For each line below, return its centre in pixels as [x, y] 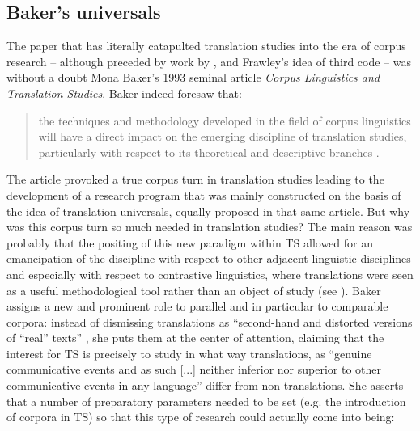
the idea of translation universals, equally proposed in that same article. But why [208, 211]
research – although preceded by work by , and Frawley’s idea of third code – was [209, 61]
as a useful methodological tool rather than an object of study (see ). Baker [194, 290]
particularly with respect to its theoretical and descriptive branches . [209, 152]
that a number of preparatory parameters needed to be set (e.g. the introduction [206, 401]
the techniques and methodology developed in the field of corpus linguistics [225, 120]
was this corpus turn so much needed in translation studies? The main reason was [210, 227]
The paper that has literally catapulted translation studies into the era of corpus [206, 46]
